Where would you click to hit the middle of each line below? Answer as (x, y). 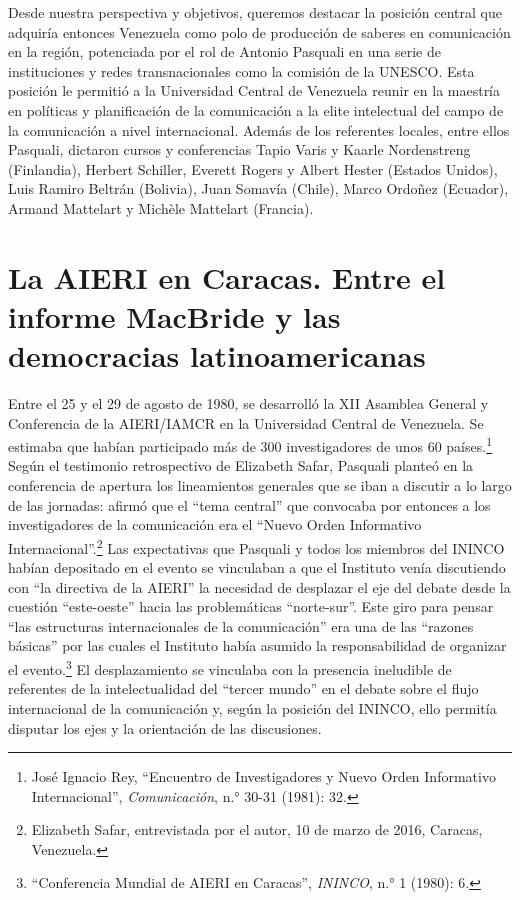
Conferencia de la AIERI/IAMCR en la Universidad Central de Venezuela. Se (246, 422)
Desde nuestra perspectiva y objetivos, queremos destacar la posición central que (255, 12)
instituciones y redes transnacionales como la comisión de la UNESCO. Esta (241, 70)
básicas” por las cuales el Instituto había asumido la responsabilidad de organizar (257, 645)
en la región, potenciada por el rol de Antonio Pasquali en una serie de (224, 51)
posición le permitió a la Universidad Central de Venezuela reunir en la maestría (254, 90)
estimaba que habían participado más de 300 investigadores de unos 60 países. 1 (250, 444)
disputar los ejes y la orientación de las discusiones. (165, 727)
